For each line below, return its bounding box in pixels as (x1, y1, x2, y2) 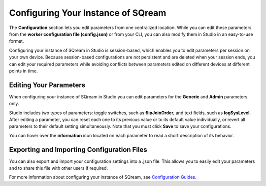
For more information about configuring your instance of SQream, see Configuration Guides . (9, 174, 197, 180)
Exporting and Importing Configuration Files (9, 145, 147, 154)
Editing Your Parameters (9, 81, 86, 89)
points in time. (9, 68, 38, 74)
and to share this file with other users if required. (9, 165, 108, 171)
